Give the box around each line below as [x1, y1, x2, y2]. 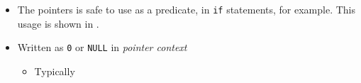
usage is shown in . [17, 16, 99, 31]
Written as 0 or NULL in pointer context [17, 40, 187, 55]
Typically [34, 63, 75, 78]
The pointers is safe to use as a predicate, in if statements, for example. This [17, 2, 356, 16]
